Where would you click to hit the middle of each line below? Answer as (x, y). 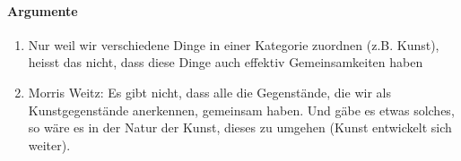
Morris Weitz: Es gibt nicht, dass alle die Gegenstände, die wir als (209, 92)
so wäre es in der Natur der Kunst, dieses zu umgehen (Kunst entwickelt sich (240, 127)
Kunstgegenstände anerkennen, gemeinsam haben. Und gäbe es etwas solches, (241, 110)
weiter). (49, 144)
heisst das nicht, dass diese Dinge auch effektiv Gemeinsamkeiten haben (226, 62)
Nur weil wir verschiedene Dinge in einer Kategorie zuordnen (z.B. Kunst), (234, 44)
